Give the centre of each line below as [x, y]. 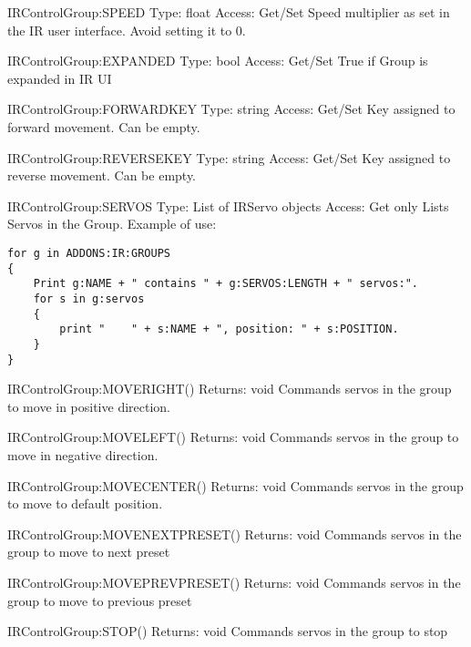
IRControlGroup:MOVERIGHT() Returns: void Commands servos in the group [230, 389]
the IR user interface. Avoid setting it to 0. [127, 30]
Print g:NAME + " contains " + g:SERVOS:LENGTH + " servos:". [226, 284]
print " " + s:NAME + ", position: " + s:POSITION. [229, 329]
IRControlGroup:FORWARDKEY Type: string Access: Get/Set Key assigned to [231, 109]
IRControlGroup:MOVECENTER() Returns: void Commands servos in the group [235, 485]
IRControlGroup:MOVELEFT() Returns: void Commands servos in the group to [233, 437]
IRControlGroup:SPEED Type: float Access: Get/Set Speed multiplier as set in [229, 12]
